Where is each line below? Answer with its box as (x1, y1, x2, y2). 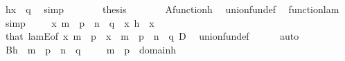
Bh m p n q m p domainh (5, 42, 176, 56)
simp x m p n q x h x (5, 15, 154, 29)
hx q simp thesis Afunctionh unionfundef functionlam (5, 2, 339, 16)
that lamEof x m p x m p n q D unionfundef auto (5, 29, 299, 43)
